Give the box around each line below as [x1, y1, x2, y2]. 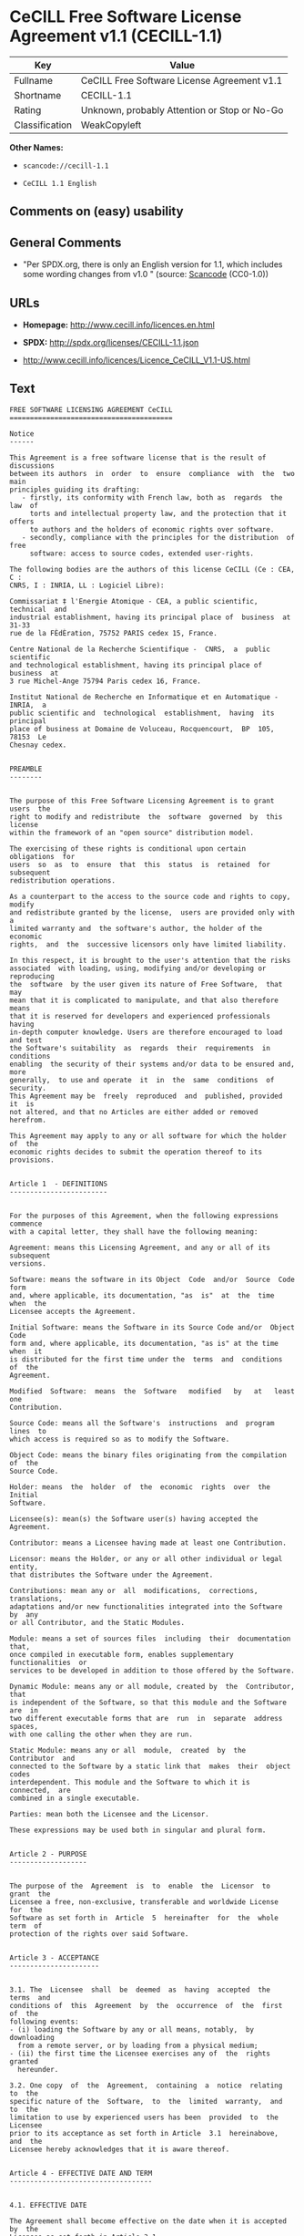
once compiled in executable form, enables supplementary [9, 1650, 234, 1659]
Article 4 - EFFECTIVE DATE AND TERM [9, 2169, 153, 2178]
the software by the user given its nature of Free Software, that [9, 979, 283, 989]
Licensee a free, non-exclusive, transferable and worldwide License [9, 1897, 279, 1907]
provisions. [9, 1155, 55, 1165]
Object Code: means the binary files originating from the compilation [9, 1450, 287, 1460]
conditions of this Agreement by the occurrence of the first [9, 2001, 283, 2010]
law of [9, 501, 39, 510]
